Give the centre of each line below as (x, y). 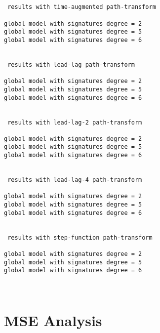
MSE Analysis (53, 320)
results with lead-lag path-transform (71, 64)
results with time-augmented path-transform (82, 7)
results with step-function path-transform (80, 237)
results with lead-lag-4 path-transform (75, 180)
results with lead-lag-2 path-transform (75, 122)
